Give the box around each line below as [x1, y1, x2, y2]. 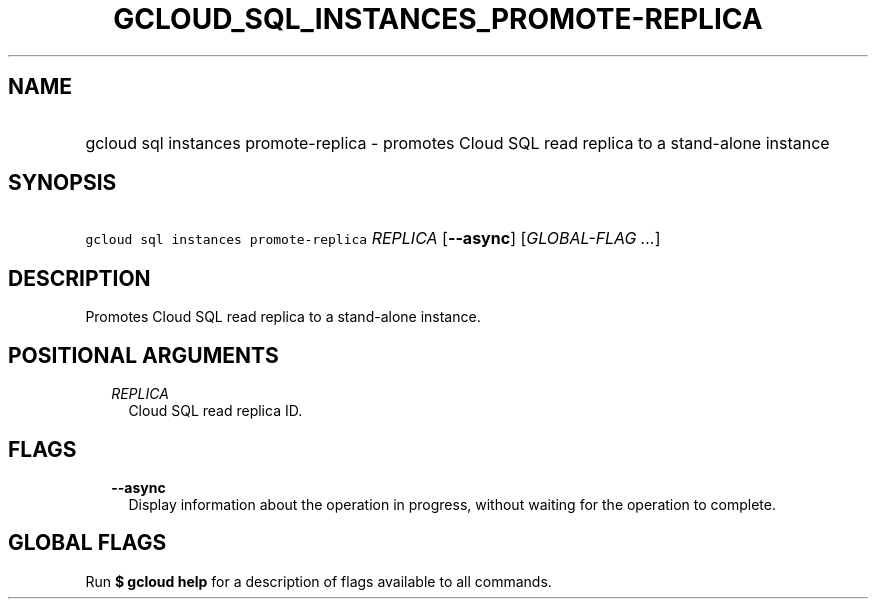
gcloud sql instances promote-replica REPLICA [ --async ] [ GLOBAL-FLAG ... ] [85, 228, 661, 249]
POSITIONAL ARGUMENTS [8, 342, 279, 368]
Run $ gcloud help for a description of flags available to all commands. [85, 572, 552, 590]
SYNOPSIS [8, 170, 117, 196]
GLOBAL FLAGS [8, 530, 167, 556]
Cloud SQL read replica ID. [128, 402, 303, 420]
